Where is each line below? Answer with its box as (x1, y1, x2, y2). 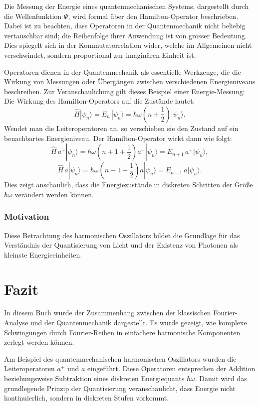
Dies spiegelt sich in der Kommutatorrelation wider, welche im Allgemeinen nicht (4, 40, 252, 50)
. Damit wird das (195, 373, 247, 383)
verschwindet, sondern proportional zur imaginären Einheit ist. (4, 49, 196, 60)
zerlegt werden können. (4, 337, 74, 347)
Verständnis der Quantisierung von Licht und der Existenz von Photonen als (4, 240, 238, 250)
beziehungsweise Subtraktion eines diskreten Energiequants (4, 373, 185, 383)
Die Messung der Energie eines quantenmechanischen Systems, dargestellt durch (4, 1, 249, 11)
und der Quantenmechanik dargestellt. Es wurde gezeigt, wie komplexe (30, 317, 247, 328)
